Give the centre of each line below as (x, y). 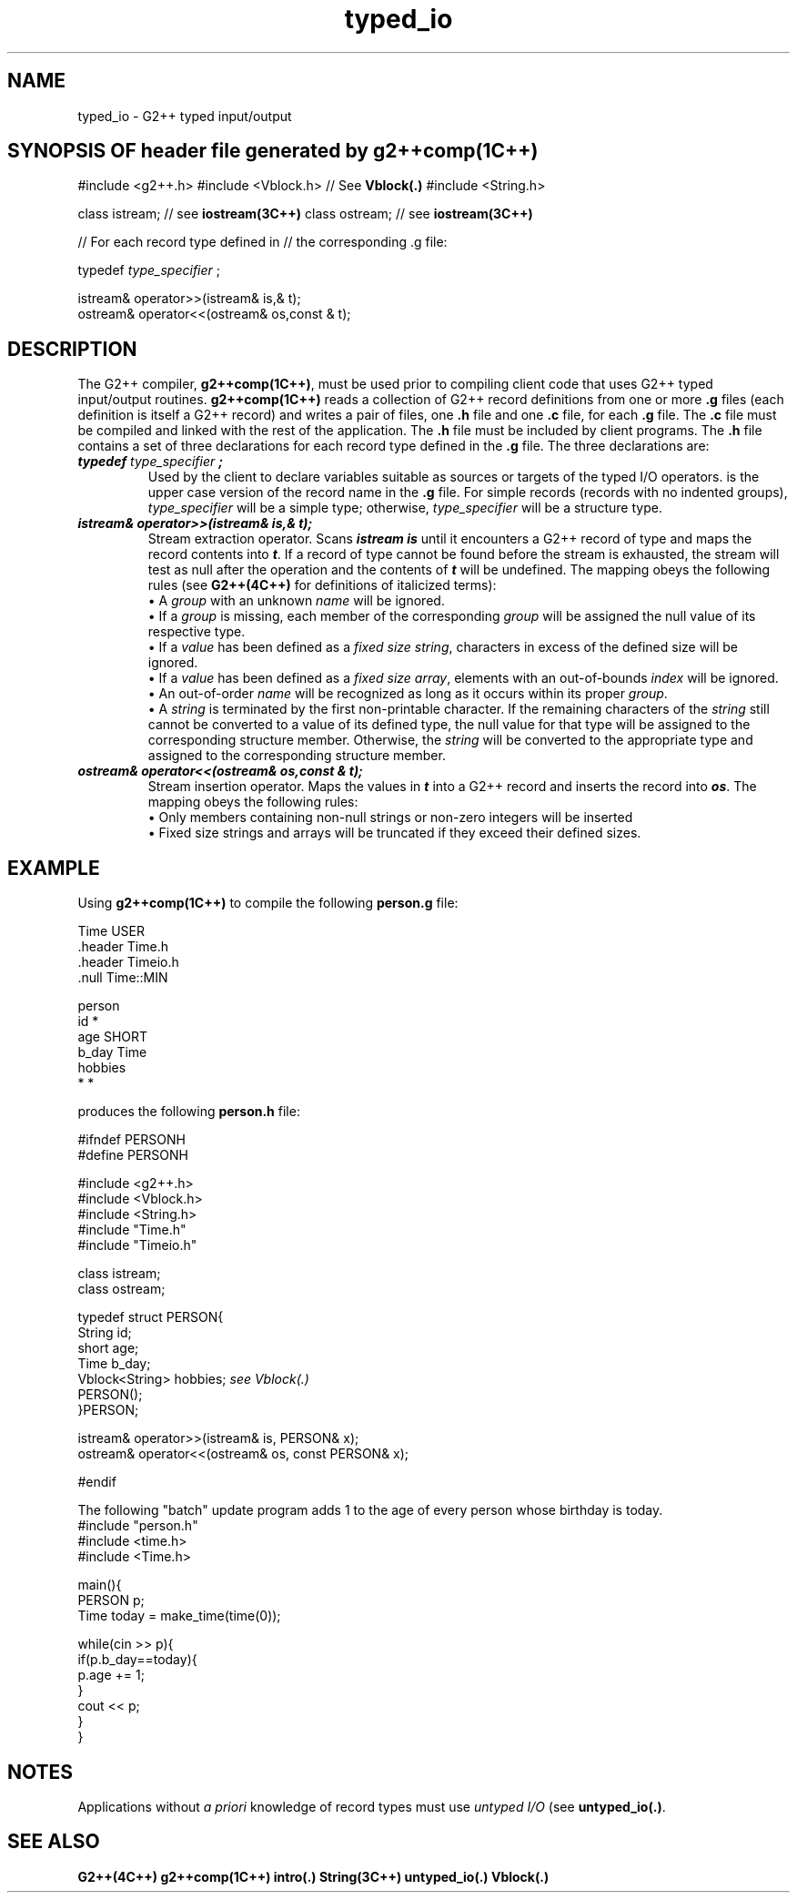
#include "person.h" (138, 1526)
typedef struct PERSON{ (151, 1317)
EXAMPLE (54, 868)
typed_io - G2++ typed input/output (185, 116)
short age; (108, 1348)
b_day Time (112, 1052)
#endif (97, 1482)
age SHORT (113, 1037)
